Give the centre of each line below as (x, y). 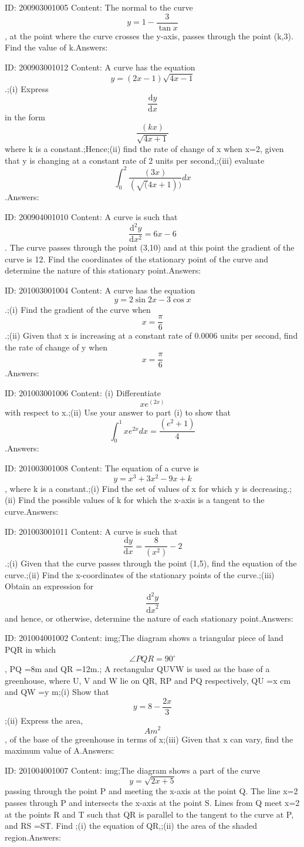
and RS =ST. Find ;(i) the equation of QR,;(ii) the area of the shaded (131, 826)
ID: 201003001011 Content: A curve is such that (91, 531)
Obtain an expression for (49, 586)
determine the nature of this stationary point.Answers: (103, 270)
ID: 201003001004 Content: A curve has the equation (100, 290)
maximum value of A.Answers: (60, 750)
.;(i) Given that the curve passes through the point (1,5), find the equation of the (151, 563)
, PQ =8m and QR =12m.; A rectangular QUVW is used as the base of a (137, 669)
